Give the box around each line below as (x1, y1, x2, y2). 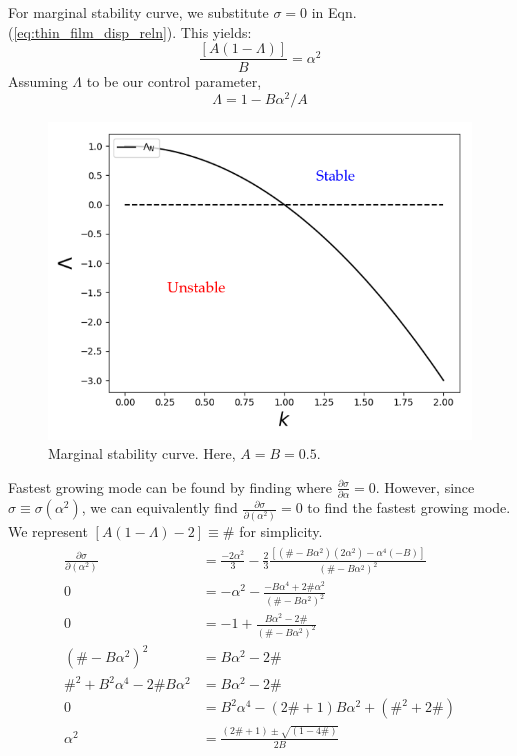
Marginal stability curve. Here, (48, 443, 236, 464)
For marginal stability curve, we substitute (8, 2, 269, 22)
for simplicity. (239, 520, 323, 541)
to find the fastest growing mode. (307, 497, 511, 518)
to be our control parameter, (86, 71, 262, 92)
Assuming (8, 71, 68, 92)
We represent (8, 520, 88, 541)
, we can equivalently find (81, 497, 238, 518)
